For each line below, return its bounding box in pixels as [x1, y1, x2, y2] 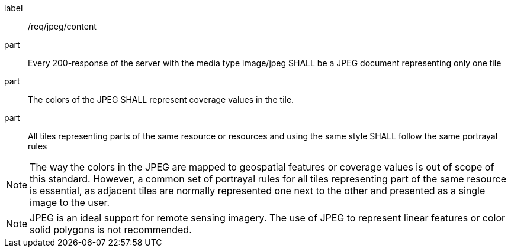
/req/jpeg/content [28, 21, 97, 31]
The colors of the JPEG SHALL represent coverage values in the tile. [28, 94, 294, 104]
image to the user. [30, 197, 110, 208]
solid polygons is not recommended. [30, 224, 192, 235]
